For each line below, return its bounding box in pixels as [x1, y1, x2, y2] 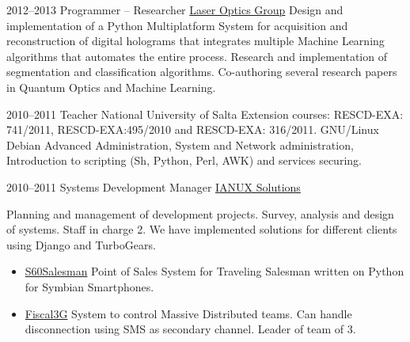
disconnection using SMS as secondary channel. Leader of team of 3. [25, 321, 356, 337]
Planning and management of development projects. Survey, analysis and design [6, 205, 394, 222]
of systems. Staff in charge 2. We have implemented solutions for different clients [6, 221, 397, 237]
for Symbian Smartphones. [25, 278, 154, 294]
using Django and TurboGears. [6, 236, 156, 253]
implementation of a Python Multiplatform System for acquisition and [6, 17, 348, 33]
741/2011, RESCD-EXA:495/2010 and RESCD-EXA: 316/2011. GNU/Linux [6, 121, 379, 138]
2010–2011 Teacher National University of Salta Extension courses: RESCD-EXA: [6, 105, 404, 122]
